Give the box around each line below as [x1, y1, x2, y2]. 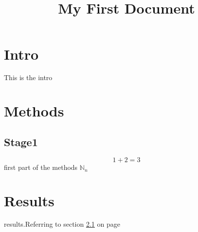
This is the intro [4, 72, 53, 83]
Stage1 [4, 134, 38, 149]
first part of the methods [4, 162, 78, 172]
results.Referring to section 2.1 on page [4, 219, 120, 229]
